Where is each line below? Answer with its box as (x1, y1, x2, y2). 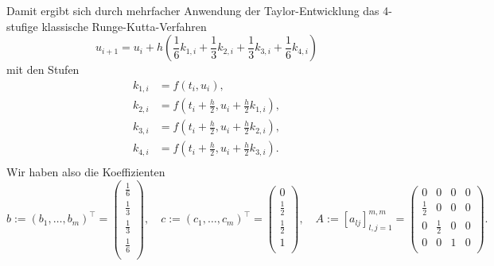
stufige (6, 17, 38, 34)
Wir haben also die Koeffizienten (6, 164, 165, 180)
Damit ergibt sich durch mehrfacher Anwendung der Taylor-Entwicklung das (6, 2, 379, 18)
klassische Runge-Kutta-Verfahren (41, 17, 207, 34)
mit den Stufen (6, 61, 80, 78)
